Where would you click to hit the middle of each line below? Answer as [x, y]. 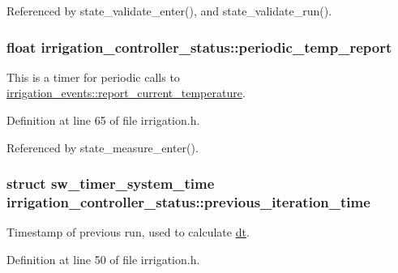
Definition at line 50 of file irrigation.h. [103, 259]
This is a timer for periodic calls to [93, 77]
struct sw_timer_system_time [111, 183]
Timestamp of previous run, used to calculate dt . [128, 232]
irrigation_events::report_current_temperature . [126, 93]
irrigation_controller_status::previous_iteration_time [188, 202]
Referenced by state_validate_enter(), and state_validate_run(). [169, 11]
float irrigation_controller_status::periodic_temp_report [199, 47]
